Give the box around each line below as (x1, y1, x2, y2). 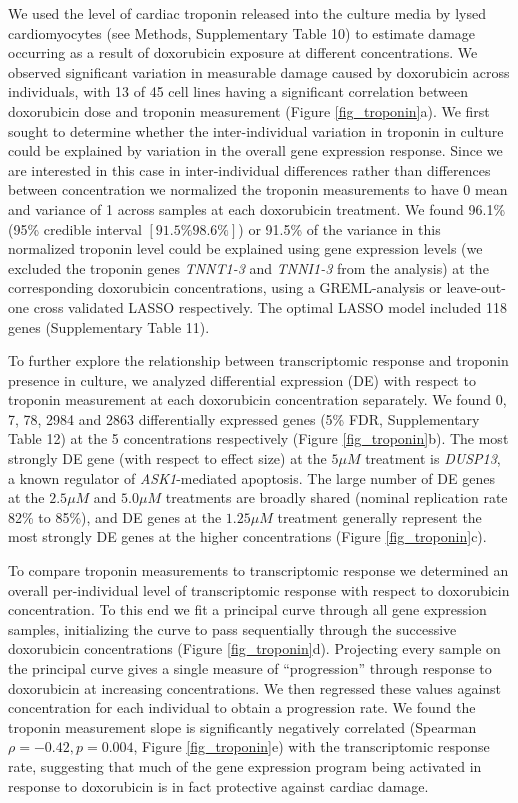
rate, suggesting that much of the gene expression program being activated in (8, 755, 482, 776)
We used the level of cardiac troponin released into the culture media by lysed (8, 3, 486, 23)
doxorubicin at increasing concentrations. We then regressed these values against (8, 677, 502, 698)
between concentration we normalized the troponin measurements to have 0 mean (8, 179, 508, 200)
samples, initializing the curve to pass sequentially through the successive (8, 618, 457, 639)
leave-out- (446, 277, 506, 298)
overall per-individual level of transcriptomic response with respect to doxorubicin (8, 579, 510, 600)
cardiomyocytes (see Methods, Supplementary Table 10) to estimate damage (8, 22, 476, 43)
